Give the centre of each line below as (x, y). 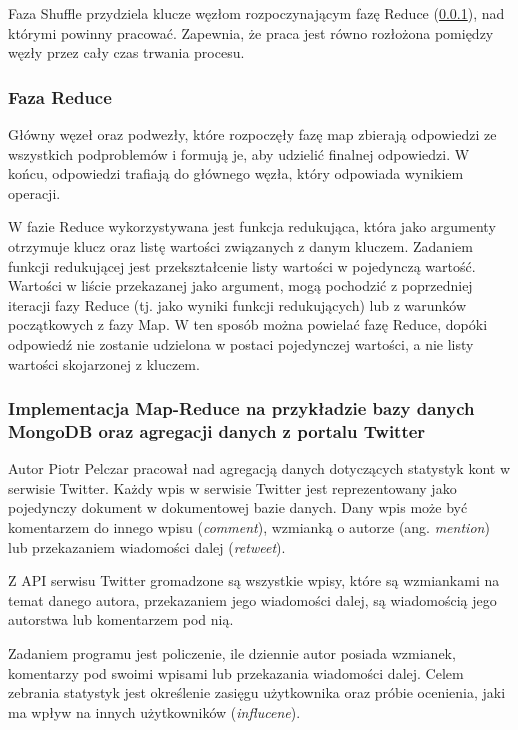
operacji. (34, 192)
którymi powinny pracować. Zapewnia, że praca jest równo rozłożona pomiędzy (251, 32)
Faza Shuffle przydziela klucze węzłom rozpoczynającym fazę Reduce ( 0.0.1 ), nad (256, 13)
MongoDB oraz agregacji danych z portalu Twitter (217, 430)
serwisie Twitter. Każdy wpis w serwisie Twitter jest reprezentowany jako (232, 487)
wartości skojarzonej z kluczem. (104, 363)
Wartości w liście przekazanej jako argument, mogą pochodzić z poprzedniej (240, 285)
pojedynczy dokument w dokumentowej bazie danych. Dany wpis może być (238, 507)
